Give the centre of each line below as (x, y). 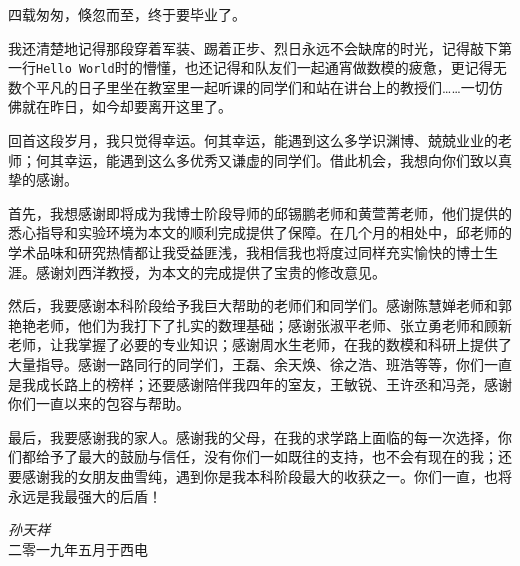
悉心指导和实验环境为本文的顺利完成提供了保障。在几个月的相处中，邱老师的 (260, 232)
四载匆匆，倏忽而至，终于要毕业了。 (127, 14)
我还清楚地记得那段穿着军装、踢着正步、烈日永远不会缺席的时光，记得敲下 (253, 47)
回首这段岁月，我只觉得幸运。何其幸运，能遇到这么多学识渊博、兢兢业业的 (253, 140)
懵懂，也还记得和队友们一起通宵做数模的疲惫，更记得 (317, 67)
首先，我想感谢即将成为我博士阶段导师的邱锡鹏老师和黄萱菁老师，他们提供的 (260, 212)
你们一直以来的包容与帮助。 (99, 403)
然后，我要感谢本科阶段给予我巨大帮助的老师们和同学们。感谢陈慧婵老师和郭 (260, 305)
